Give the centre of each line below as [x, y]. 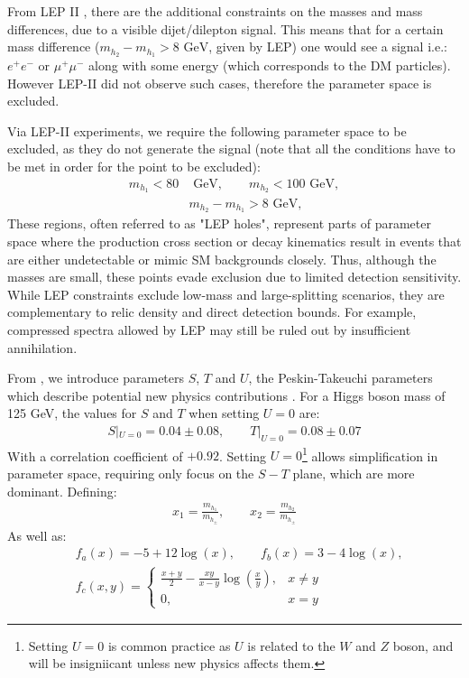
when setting [224, 413]
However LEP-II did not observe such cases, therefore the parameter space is [220, 83]
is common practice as [169, 645]
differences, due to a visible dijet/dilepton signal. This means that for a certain [225, 28]
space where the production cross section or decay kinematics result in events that [234, 241]
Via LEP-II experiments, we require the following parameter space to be [207, 130]
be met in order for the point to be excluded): [134, 167]
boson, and [423, 645]
